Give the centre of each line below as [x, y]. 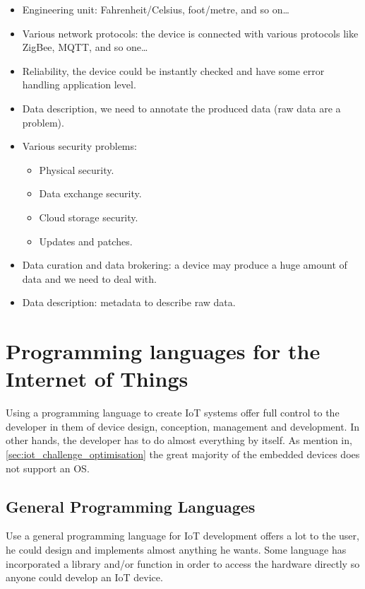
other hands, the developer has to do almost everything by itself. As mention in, [179, 440]
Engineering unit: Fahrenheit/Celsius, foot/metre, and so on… [156, 9]
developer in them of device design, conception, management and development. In [182, 426]
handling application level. [79, 84]
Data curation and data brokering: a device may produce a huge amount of [185, 265]
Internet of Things [97, 379]
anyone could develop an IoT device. [84, 577]
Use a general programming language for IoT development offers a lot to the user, [182, 536]
